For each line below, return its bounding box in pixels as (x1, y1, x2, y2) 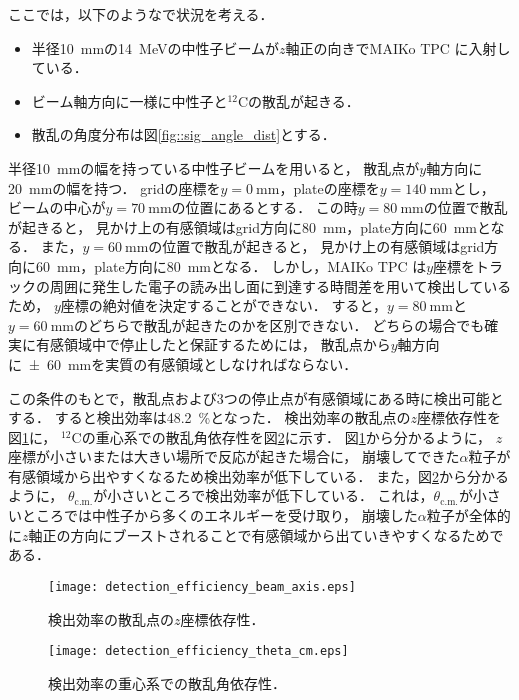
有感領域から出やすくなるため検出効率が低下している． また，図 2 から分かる (8, 465, 509, 486)
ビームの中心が (8, 197, 106, 218)
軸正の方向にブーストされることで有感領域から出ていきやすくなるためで (28, 524, 504, 545)
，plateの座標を (279, 177, 380, 198)
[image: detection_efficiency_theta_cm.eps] (48, 644, 349, 659)
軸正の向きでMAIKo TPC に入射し (285, 37, 511, 58)
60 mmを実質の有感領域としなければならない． (46, 353, 358, 374)
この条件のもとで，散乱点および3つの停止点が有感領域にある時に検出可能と (8, 387, 504, 408)
